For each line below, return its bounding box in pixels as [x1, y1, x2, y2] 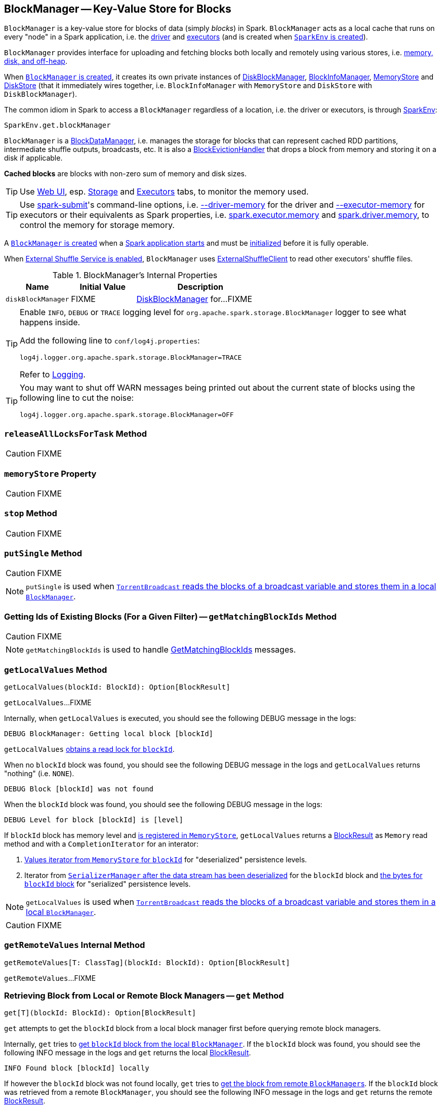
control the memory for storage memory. [20, 220, 175, 231]
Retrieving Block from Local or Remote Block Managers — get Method [4, 990, 284, 1001]
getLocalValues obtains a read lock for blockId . [4, 744, 175, 753]
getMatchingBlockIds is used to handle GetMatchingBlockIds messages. [26, 644, 296, 655]
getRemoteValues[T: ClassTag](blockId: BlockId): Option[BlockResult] [4, 958, 290, 967]
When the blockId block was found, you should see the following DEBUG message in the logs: [4, 799, 323, 809]
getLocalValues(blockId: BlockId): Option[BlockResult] [4, 682, 230, 691]
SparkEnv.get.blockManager [4, 121, 111, 130]
